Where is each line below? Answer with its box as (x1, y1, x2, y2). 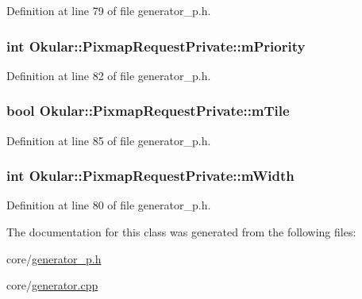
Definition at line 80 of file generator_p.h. (6, 197, 211, 213)
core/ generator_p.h (6, 250, 102, 266)
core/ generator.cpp (6, 277, 98, 293)
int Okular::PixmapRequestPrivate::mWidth (6, 166, 295, 186)
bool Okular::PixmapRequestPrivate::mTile (6, 101, 290, 121)
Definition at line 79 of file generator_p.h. (6, 2, 211, 18)
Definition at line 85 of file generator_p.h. (6, 132, 211, 148)
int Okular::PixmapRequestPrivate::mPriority (6, 36, 306, 56)
